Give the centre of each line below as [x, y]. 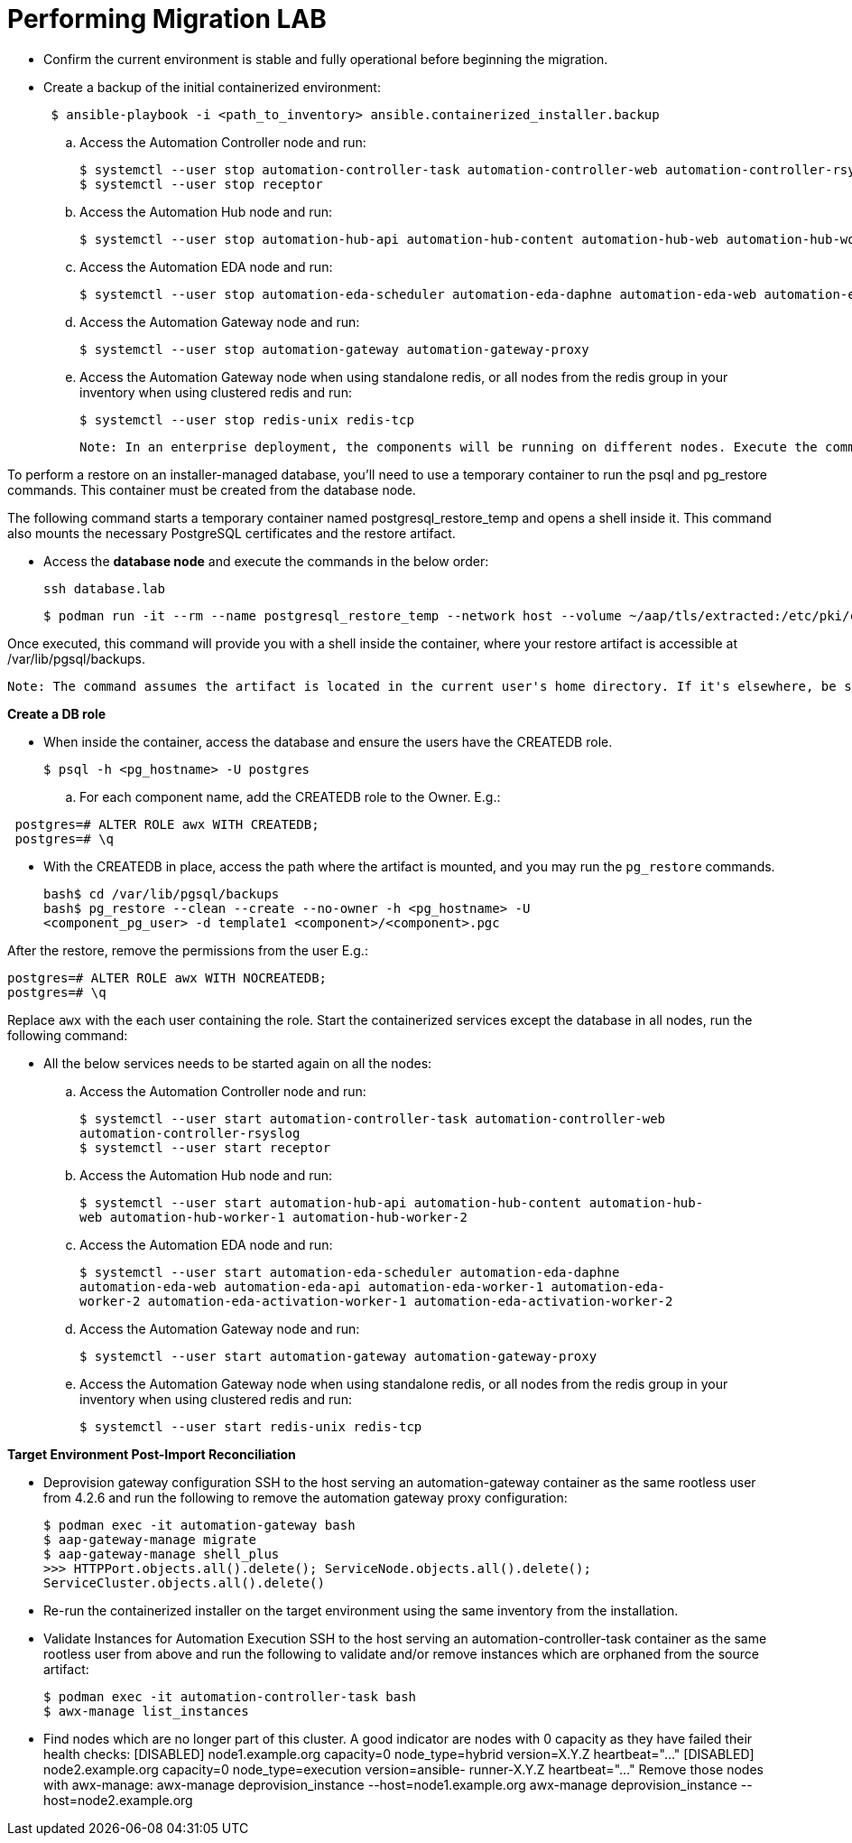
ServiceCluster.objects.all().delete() [184, 1582]
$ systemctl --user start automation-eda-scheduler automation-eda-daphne [350, 1272]
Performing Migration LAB [167, 19]
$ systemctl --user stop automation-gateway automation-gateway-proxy [334, 349]
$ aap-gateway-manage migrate [150, 1539]
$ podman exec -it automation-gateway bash [199, 1525]
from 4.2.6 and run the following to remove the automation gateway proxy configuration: [306, 1497]
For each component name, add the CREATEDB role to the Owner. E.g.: [290, 796]
